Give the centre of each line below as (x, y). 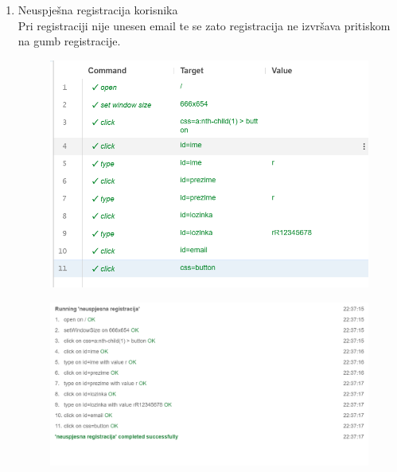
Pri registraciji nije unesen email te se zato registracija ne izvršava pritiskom (204, 25)
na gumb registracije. (69, 41)
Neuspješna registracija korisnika (98, 10)
